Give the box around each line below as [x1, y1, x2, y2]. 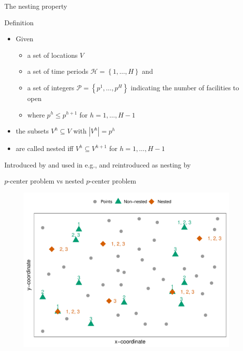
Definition [4, 17, 34, 27]
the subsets [15, 126, 49, 136]
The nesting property [4, 1, 67, 11]
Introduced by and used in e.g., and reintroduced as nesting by [4, 159, 191, 169]
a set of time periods [27, 66, 89, 76]
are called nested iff [15, 143, 74, 153]
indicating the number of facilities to [131, 82, 239, 92]
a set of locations [27, 50, 78, 60]
